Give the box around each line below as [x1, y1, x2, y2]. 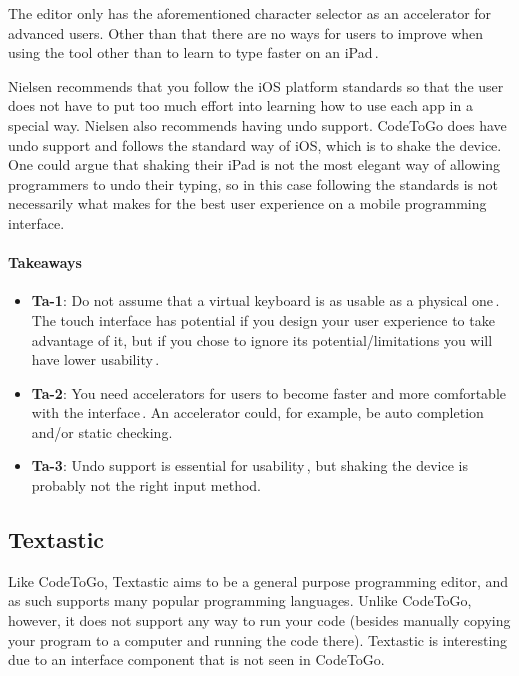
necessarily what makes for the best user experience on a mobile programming [8, 193, 487, 214]
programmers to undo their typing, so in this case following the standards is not [8, 173, 498, 194]
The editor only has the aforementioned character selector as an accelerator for [8, 3, 492, 23]
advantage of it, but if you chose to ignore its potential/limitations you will [31, 329, 493, 350]
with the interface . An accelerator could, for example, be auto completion [31, 402, 484, 423]
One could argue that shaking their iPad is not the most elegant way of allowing [8, 154, 501, 175]
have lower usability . [31, 349, 160, 370]
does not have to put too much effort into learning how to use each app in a [8, 95, 473, 116]
